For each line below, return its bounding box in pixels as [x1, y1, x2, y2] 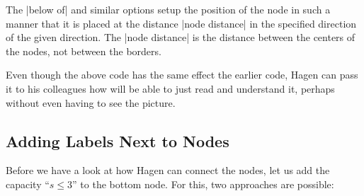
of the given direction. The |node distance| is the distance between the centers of [6, 30, 356, 45]
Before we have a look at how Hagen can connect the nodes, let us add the [6, 163, 330, 178]
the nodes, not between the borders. [6, 43, 161, 58]
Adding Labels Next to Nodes [6, 129, 229, 151]
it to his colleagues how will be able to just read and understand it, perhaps [6, 81, 335, 96]
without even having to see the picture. [6, 95, 176, 110]
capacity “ [6, 176, 50, 191]
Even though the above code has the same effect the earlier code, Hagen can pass [6, 67, 358, 82]
